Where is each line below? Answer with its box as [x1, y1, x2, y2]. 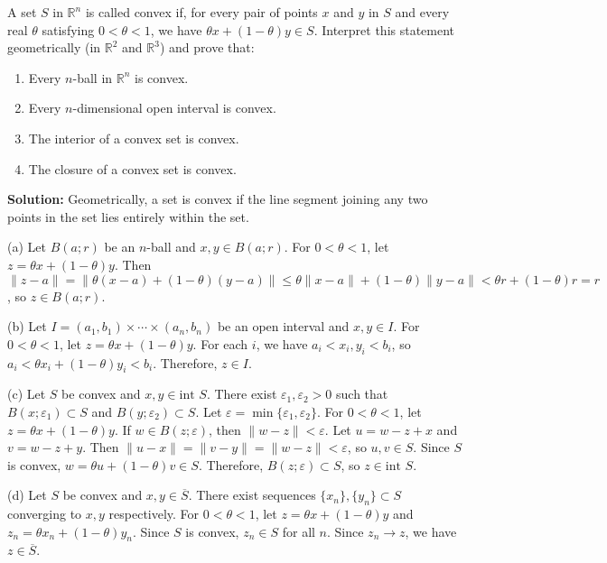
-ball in [72, 68, 113, 87]
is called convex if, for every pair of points [85, 3, 318, 21]
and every [395, 3, 450, 21]
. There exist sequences [188, 485, 316, 504]
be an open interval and [217, 317, 350, 336]
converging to [7, 504, 82, 523]
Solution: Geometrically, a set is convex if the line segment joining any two [7, 189, 428, 208]
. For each [192, 334, 248, 353]
